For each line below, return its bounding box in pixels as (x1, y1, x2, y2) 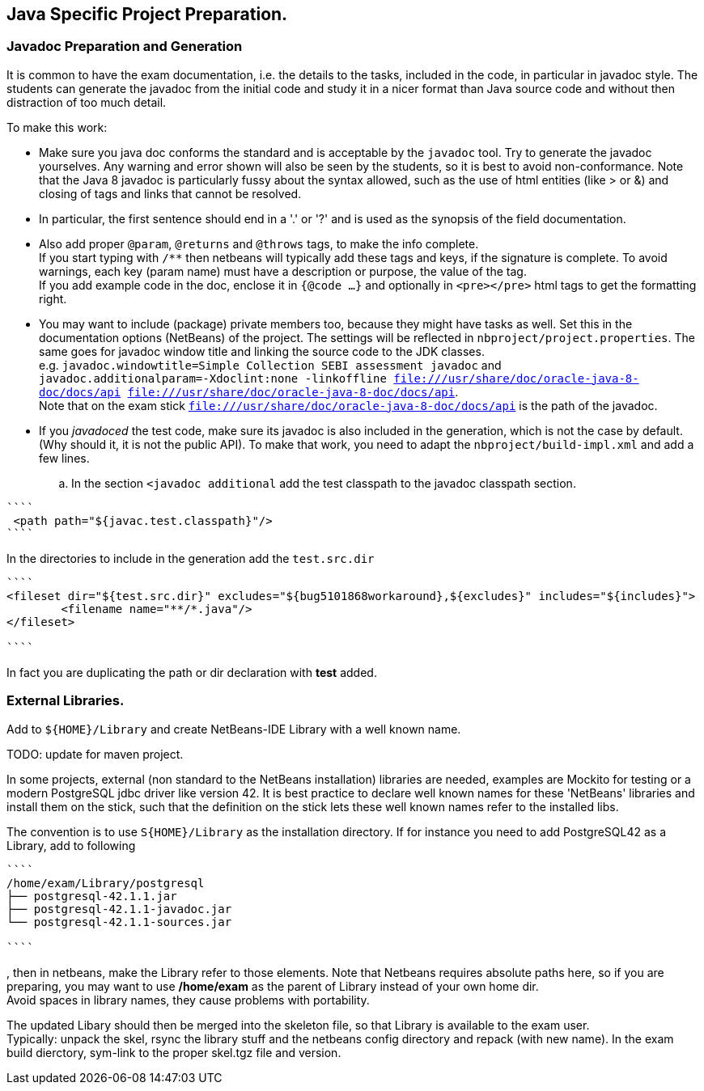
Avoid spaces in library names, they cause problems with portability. (6, 992, 370, 1007)
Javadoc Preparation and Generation (6, 38, 243, 55)
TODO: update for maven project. (6, 746, 184, 761)
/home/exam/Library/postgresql (6, 876, 205, 890)
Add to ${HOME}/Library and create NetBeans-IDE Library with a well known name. (6, 721, 461, 736)
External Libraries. (6, 692, 125, 709)
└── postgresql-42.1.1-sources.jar (6, 915, 232, 928)
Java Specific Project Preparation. (6, 4, 288, 24)
